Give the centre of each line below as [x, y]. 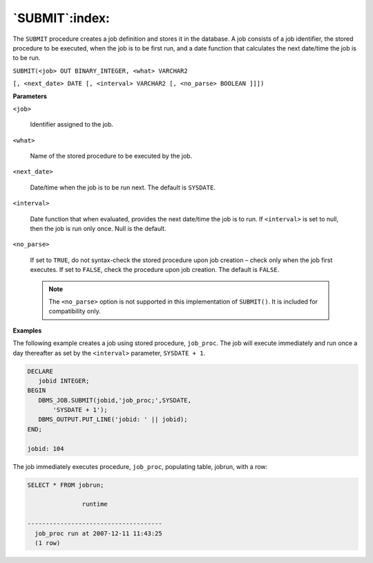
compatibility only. [75, 311]
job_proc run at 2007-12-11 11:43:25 [98, 533]
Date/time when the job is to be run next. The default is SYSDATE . [123, 187]
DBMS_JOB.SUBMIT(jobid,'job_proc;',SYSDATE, [115, 400]
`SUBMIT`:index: [61, 18]
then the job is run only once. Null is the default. [98, 229]
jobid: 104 [46, 449]
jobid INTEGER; [64, 381]
